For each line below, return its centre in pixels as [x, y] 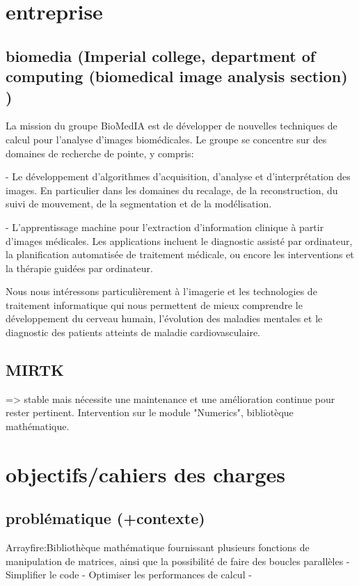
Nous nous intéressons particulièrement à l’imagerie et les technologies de [161, 291]
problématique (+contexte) [105, 518]
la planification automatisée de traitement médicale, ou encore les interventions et [180, 254]
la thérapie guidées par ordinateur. [79, 268]
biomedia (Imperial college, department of [161, 55]
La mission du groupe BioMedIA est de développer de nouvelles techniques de [171, 126]
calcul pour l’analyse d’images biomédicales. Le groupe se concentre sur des [166, 139]
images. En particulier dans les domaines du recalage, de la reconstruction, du [172, 190]
